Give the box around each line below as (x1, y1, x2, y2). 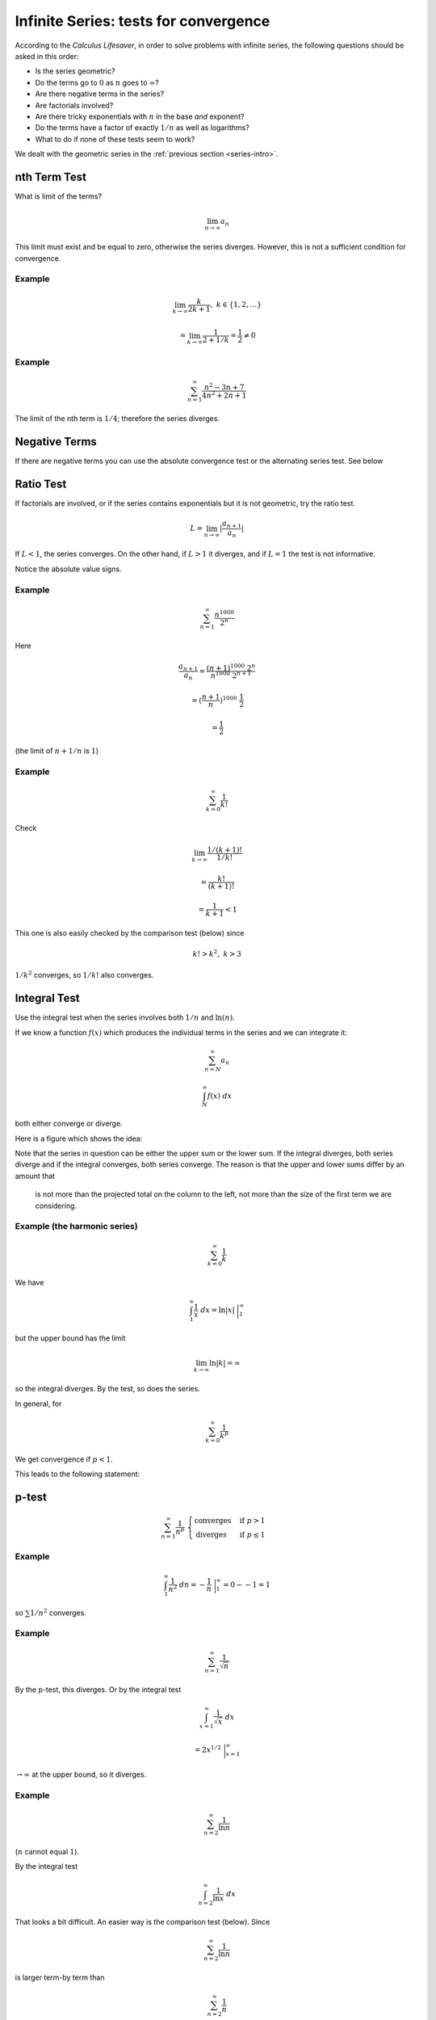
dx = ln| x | (200, 1306, 236, 1315)
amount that (15, 1171, 56, 1180)
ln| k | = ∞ (208, 1358, 241, 1368)
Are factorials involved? (35, 100, 114, 110)
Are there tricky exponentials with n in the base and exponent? (35, 112, 245, 121)
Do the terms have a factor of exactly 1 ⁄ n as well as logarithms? (35, 123, 249, 133)
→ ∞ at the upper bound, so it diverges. (16, 1770, 147, 1779)
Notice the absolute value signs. (15, 564, 122, 574)
